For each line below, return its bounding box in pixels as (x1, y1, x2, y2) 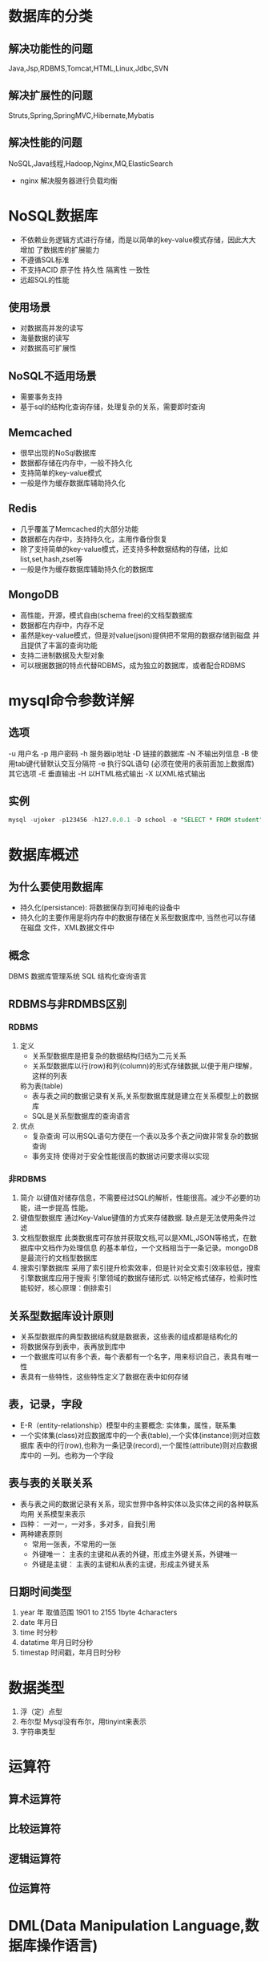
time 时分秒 (19, 1627, 58, 1637)
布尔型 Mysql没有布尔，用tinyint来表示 (19, 1717, 147, 1727)
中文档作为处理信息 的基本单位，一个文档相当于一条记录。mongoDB (34, 1243, 259, 1253)
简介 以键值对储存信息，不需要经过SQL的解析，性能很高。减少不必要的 (19, 1193, 254, 1203)
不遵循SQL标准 (19, 254, 70, 265)
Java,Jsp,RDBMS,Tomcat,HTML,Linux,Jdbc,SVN (8, 63, 169, 73)
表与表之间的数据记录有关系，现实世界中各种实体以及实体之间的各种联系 (19, 1499, 259, 1509)
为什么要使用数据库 (8, 880, 103, 893)
